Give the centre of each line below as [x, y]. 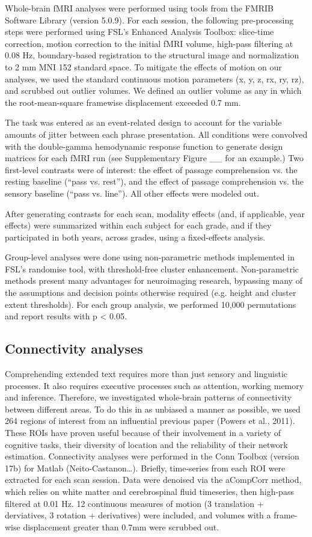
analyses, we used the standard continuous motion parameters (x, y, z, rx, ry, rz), [154, 78]
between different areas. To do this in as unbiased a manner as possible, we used [153, 409]
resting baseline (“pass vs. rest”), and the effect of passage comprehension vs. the [154, 181]
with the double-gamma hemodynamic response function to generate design [144, 146]
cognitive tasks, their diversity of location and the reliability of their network [146, 444]
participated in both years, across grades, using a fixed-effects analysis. [135, 237]
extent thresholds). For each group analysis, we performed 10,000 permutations [151, 304]
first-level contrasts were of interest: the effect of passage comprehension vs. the [151, 169]
